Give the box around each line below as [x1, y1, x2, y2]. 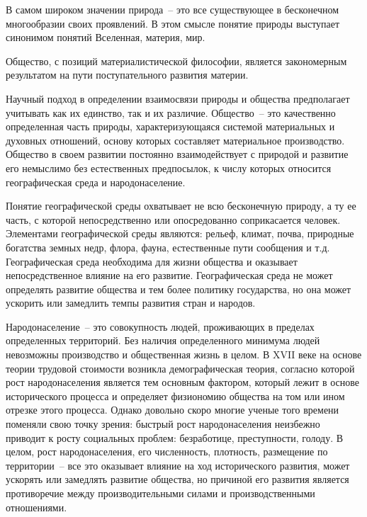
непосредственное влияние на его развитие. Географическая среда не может [6, 268, 333, 283]
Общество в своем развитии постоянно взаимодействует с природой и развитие [6, 147, 349, 161]
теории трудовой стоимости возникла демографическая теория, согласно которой [6, 360, 355, 375]
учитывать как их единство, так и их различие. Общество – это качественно [6, 105, 336, 120]
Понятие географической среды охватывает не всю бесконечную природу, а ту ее [6, 198, 356, 213]
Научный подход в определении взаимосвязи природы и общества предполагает [6, 91, 350, 106]
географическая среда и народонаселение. [6, 174, 186, 189]
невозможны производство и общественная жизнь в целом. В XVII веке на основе [6, 347, 362, 362]
